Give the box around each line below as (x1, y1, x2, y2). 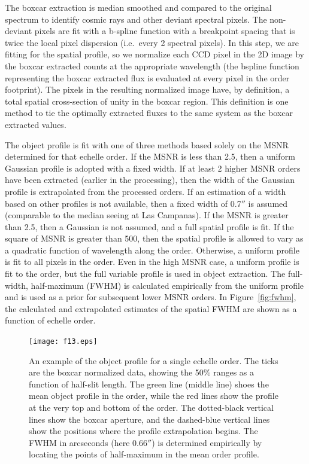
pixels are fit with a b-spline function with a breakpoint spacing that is (34, 25, 295, 37)
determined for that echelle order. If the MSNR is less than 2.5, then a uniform (5, 150, 295, 163)
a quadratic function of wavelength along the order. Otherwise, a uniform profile (5, 243, 299, 256)
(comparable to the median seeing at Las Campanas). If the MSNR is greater (5, 209, 289, 221)
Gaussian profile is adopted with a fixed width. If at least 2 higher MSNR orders (5, 161, 301, 174)
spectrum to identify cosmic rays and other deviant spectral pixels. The (5, 13, 267, 25)
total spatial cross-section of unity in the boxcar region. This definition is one (5, 94, 289, 107)
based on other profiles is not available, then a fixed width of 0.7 (5, 197, 241, 209)
